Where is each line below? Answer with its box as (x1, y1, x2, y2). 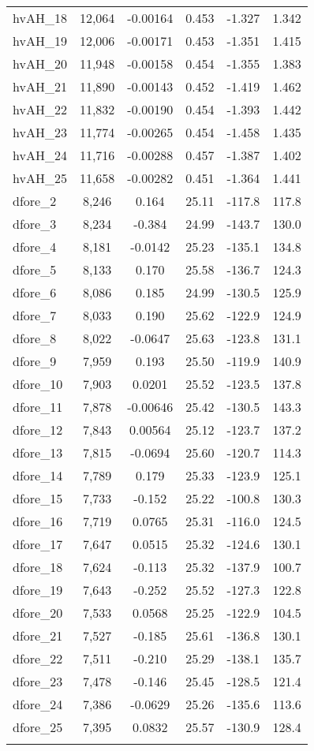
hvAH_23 (13, 123, 67, 141)
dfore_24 (13, 695, 63, 713)
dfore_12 (13, 420, 63, 439)
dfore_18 (13, 558, 63, 576)
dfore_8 (13, 329, 57, 347)
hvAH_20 (13, 54, 67, 73)
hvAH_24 (13, 146, 67, 164)
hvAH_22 (13, 100, 67, 118)
